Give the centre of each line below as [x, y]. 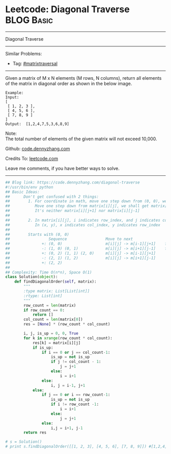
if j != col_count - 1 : [76, 362]
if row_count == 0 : [44, 310]
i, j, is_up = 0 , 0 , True [51, 334]
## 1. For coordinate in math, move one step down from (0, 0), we [86, 201]
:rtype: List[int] [43, 296]
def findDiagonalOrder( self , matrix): [55, 282]
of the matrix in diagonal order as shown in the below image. [69, 83]
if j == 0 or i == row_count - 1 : [76, 395]
